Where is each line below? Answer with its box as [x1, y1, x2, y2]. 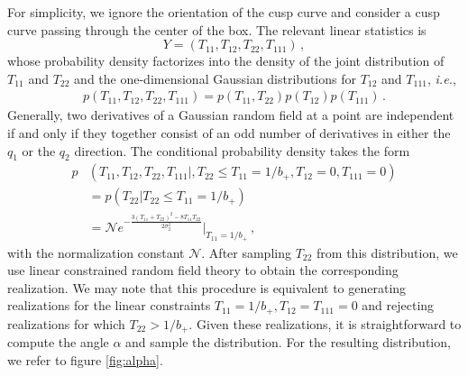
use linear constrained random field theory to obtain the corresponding [7, 261, 399, 280]
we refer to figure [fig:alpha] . [7, 350, 163, 369]
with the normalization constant [7, 243, 185, 261]
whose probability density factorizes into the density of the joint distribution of [7, 51, 445, 70]
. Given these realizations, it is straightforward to [188, 314, 462, 333]
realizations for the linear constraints [7, 296, 211, 315]
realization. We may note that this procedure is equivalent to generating [7, 278, 407, 297]
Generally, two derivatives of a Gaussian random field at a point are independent [7, 105, 454, 124]
